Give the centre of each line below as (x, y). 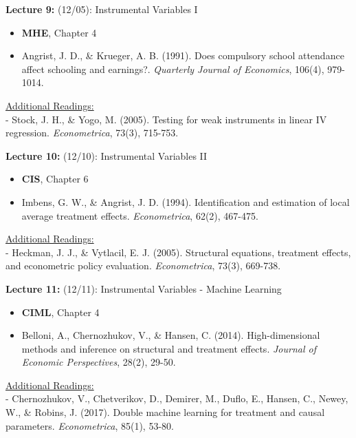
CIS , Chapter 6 (55, 179)
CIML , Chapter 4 (60, 312)
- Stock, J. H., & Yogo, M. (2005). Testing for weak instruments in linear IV (166, 119)
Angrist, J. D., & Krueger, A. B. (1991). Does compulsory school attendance (183, 55)
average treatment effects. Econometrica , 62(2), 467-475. (140, 215)
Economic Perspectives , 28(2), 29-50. (99, 362)
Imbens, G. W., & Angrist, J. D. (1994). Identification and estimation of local (186, 201)
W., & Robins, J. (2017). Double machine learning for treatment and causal (165, 412)
